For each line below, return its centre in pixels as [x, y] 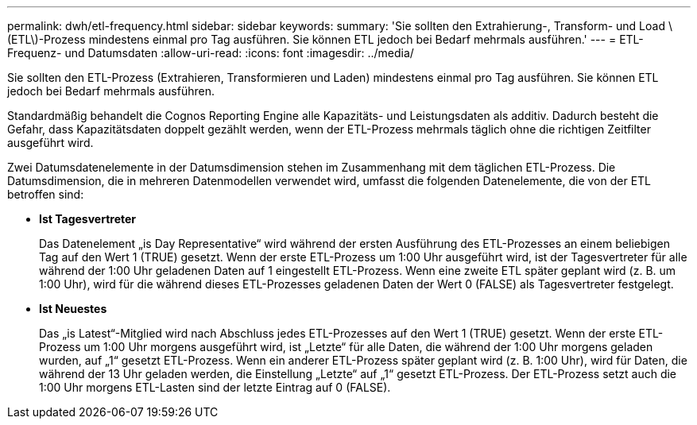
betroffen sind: [46, 194]
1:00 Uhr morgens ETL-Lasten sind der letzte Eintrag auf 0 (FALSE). [215, 387]
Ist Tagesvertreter [88, 219]
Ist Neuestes [73, 309]
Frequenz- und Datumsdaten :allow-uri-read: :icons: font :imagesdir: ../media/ [211, 53]
